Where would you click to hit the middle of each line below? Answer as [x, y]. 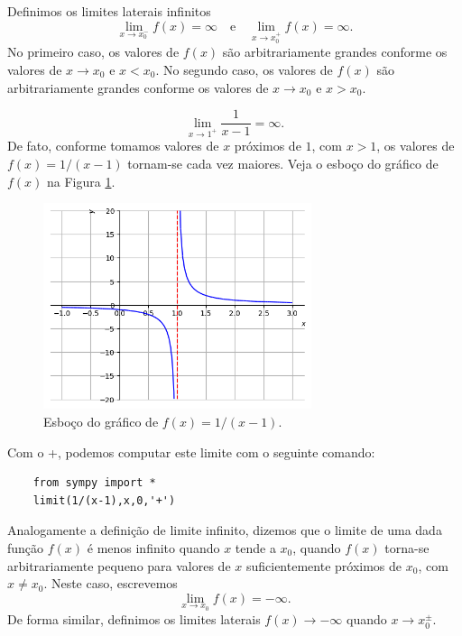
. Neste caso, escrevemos [111, 583]
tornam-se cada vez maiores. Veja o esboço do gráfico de [283, 163]
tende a [255, 548]
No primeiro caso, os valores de [93, 52]
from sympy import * [94, 483]
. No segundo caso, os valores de [244, 69]
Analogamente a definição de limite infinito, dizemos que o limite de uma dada [225, 530]
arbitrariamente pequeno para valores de [119, 565]
